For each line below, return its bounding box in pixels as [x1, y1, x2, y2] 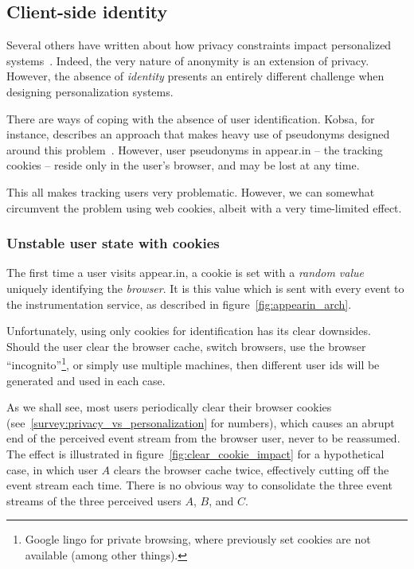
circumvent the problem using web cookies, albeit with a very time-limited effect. [6, 199, 402, 216]
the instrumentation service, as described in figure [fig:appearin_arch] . [6, 295, 352, 312]
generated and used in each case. [6, 372, 166, 388]
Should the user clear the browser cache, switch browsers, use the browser [6, 337, 366, 354]
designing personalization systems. [6, 83, 174, 99]
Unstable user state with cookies [6, 233, 220, 253]
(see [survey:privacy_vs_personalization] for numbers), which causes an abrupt [6, 414, 395, 431]
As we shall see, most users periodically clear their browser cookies [6, 399, 332, 415]
